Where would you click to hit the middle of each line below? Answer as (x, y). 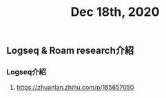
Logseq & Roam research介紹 (70, 51)
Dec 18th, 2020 (115, 12)
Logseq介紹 (26, 72)
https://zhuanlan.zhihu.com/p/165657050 (75, 88)
